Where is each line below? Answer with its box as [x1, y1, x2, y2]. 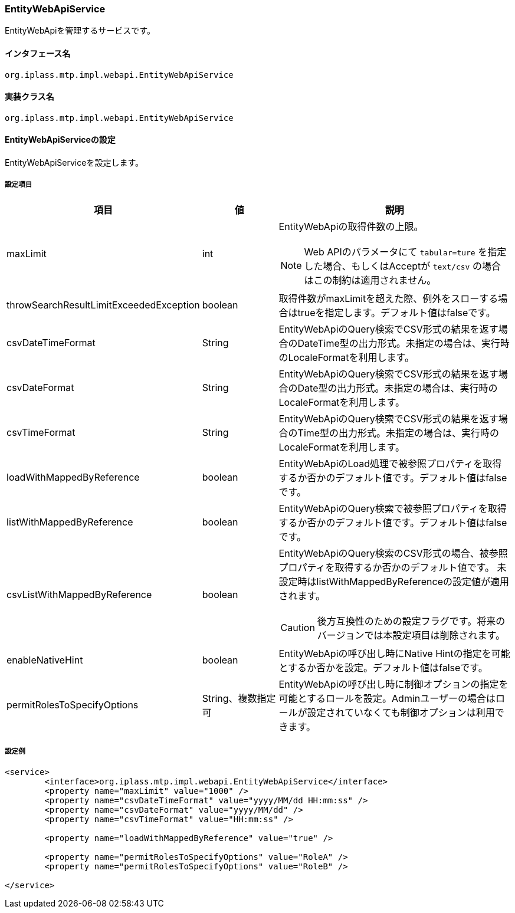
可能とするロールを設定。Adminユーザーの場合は [278, 692, 496, 704]
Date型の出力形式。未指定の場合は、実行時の [297, 382, 498, 394]
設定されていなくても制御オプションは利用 [307, 706, 495, 718]
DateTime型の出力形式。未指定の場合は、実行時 [297, 337, 510, 349]
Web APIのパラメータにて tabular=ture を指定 [304, 245, 507, 258]
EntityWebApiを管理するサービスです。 [5, 25, 155, 36]
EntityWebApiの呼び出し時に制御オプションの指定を [278, 678, 509, 690]
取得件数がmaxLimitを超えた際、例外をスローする [278, 292, 498, 304]
